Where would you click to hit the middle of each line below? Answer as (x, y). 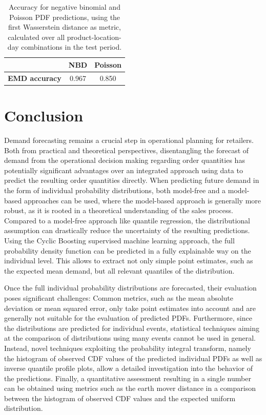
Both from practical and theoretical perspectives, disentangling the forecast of (127, 150)
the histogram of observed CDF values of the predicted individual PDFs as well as (133, 358)
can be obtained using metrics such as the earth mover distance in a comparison (130, 388)
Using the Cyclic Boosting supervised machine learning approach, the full (119, 240)
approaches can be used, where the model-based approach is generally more (142, 200)
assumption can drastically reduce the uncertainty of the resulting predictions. (127, 230)
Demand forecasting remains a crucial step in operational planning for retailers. (129, 140)
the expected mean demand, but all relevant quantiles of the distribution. (119, 270)
